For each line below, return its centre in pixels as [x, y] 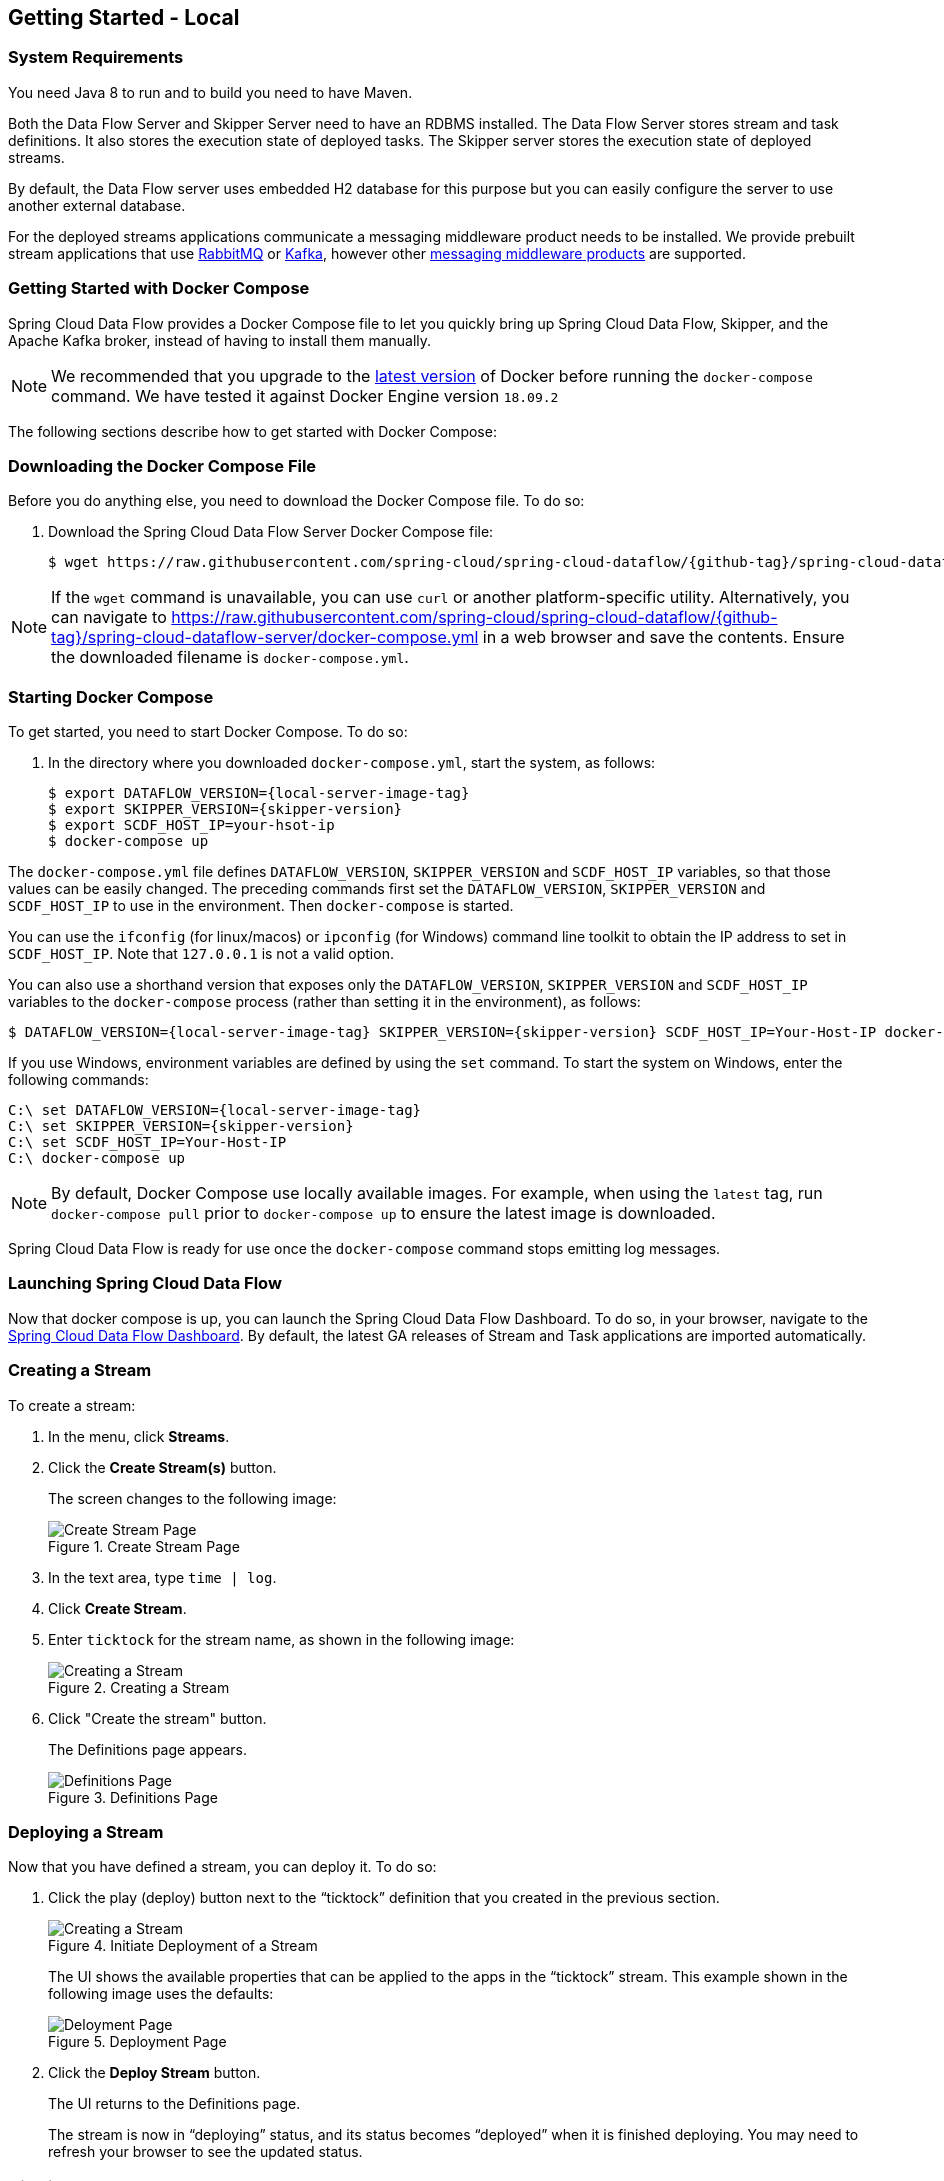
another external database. [97, 205]
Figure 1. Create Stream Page [144, 1546]
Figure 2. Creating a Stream [139, 1687]
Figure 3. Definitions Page [133, 1797]
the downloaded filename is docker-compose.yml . [230, 657]
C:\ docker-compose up [97, 1158]
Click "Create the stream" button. [157, 1718]
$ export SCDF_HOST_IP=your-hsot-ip [191, 825]
